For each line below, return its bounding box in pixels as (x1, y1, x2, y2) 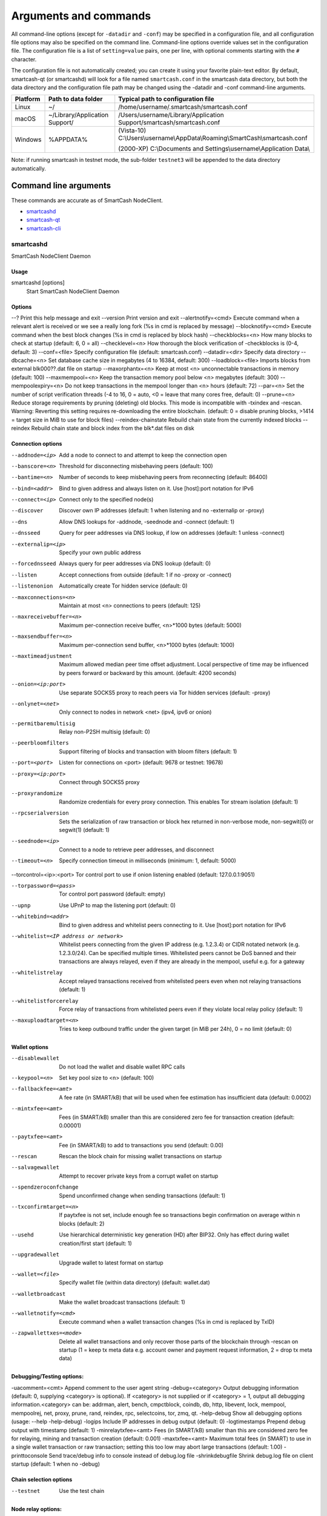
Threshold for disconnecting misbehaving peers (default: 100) (59, 462, 213, 469)
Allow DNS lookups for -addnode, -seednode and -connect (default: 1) (59, 518, 235, 525)
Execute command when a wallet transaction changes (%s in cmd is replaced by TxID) (59, 1318, 275, 1325)
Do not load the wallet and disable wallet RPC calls (59, 1063, 185, 1070)
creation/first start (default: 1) (59, 1239, 133, 1247)
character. (11, 55, 37, 63)
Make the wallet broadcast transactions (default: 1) (59, 1298, 186, 1306)
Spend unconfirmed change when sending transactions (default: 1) (59, 1192, 226, 1199)
